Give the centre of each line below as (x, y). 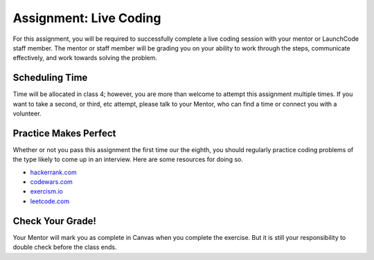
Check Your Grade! (55, 221)
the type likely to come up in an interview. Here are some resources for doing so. (128, 160)
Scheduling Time (50, 78)
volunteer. (27, 113)
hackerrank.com (53, 172)
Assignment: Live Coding (87, 18)
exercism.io (47, 192)
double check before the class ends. (65, 247)
